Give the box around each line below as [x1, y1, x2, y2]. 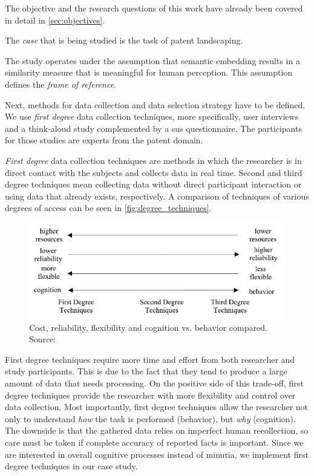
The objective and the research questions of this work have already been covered [5, 2, 303, 14]
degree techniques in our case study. [5, 460, 138, 472]
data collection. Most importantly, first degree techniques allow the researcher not [5, 400, 309, 413]
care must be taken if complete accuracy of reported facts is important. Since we [5, 435, 304, 448]
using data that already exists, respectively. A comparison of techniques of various [5, 189, 309, 202]
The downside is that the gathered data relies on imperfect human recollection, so [5, 424, 309, 437]
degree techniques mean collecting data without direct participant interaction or [5, 178, 302, 191]
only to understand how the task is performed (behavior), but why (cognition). [5, 412, 296, 425]
